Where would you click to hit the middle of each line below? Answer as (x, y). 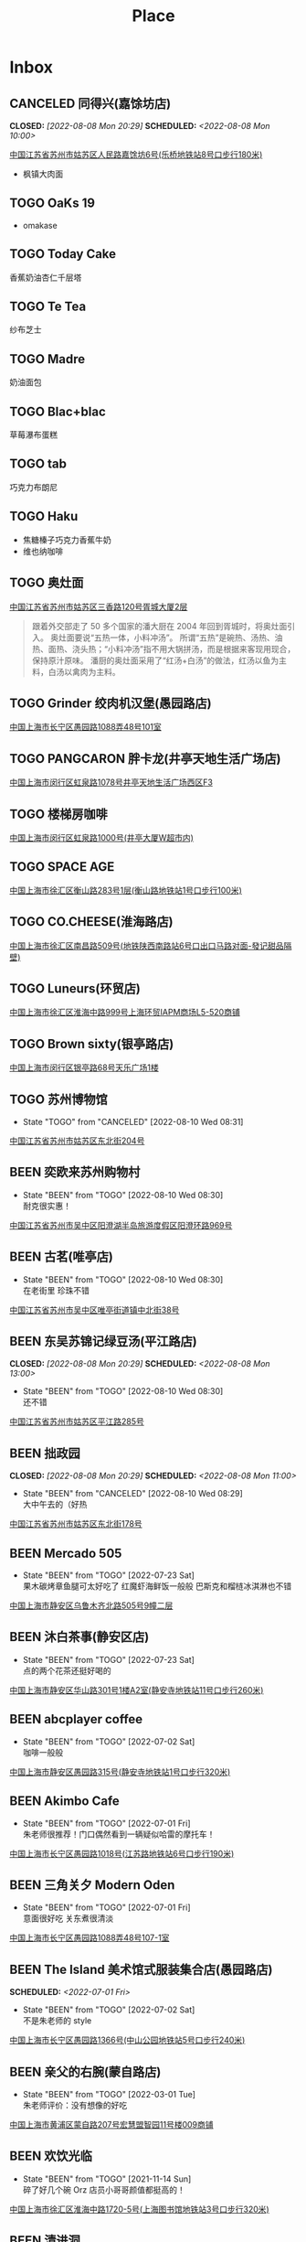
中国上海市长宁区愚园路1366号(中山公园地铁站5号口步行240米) (127, 2040)
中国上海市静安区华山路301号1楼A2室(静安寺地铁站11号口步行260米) (137, 1690)
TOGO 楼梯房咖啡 (58, 814)
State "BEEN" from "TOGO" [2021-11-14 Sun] (107, 2179)
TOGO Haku (44, 516)
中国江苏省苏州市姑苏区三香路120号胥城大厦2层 (99, 606)
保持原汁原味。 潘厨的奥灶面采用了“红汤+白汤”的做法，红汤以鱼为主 (159, 660)
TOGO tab (38, 464)
